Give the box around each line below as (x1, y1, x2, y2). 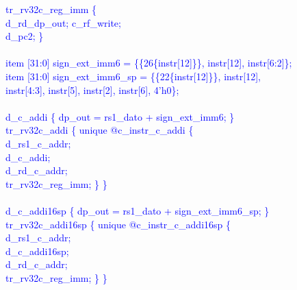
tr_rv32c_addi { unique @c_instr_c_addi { (5, 123, 194, 137)
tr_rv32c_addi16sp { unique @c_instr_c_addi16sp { (5, 217, 231, 231)
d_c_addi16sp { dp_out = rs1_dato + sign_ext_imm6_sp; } (5, 203, 270, 217)
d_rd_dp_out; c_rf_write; (5, 15, 121, 29)
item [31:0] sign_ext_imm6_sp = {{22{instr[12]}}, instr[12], (5, 69, 261, 83)
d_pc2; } (5, 29, 44, 43)
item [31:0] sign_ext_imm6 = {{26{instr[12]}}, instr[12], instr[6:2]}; (5, 56, 292, 70)
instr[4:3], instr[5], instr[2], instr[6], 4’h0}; (5, 82, 179, 97)
